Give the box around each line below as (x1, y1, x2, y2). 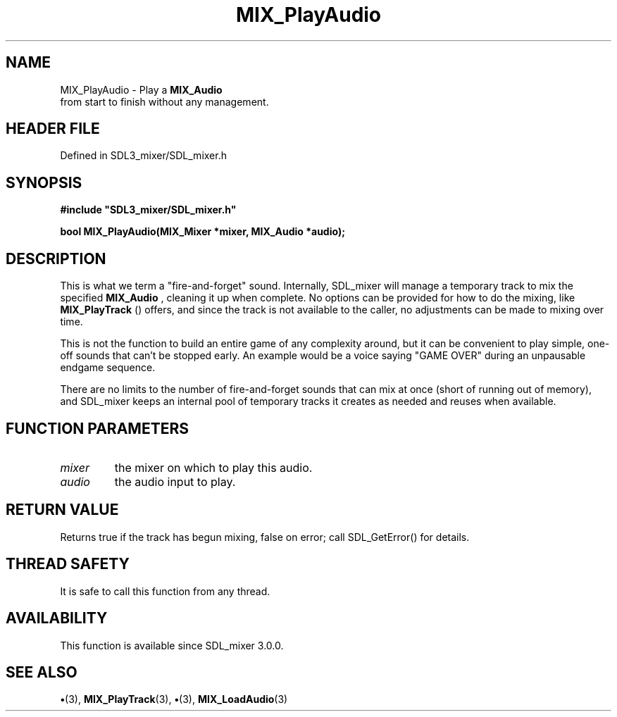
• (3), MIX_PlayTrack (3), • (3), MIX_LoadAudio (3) (60, 693, 288, 706)
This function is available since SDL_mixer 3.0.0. (60, 639, 284, 651)
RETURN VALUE (6, 501, 119, 519)
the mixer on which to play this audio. (114, 460, 313, 475)
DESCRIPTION (6, 249, 106, 268)
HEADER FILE (6, 120, 100, 138)
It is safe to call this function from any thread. (60, 585, 270, 597)
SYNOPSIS (6, 173, 82, 192)
